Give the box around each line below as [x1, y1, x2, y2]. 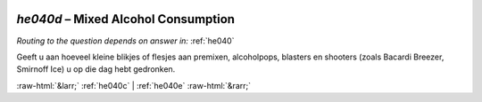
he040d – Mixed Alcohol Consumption [16, 12, 236, 27]
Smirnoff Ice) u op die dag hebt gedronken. [16, 64, 176, 75]
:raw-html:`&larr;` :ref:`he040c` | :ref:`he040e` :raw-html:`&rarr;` [16, 80, 252, 90]
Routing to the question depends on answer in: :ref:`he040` [16, 35, 235, 46]
